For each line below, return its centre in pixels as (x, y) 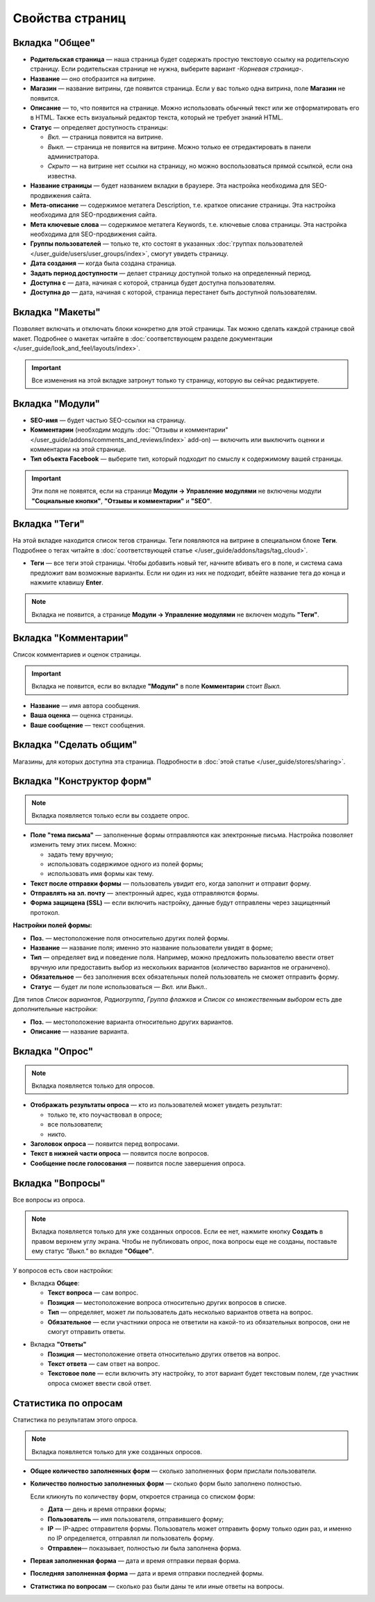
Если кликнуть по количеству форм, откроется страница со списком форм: (143, 1496)
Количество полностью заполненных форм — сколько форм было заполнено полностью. (166, 1484)
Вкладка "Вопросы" (59, 1183)
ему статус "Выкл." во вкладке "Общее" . (93, 1251)
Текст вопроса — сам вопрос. (93, 1293)
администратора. (74, 156)
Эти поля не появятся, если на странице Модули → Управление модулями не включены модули (177, 491)
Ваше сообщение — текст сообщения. (88, 725)
